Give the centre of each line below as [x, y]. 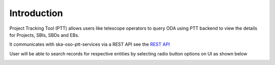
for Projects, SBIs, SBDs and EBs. [44, 35]
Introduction [36, 13]
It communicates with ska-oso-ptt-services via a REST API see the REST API [90, 44]
